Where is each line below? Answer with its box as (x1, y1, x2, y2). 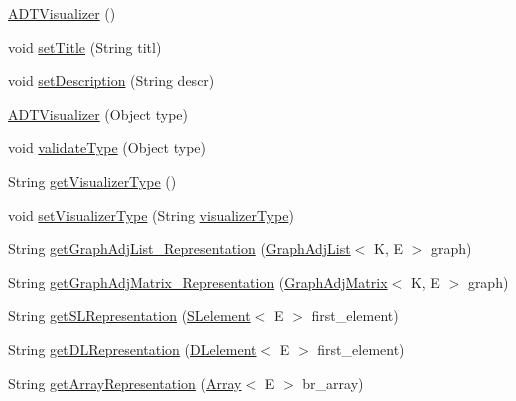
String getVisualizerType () (8, 170, 177, 191)
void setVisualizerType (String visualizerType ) (8, 204, 294, 225)
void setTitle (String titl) (8, 36, 162, 57)
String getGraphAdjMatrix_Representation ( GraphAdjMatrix (8, 271, 388, 292)
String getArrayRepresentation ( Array (8, 372, 242, 393)
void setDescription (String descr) (8, 70, 215, 91)
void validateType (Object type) (8, 137, 206, 158)
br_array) (302, 372, 364, 393)
